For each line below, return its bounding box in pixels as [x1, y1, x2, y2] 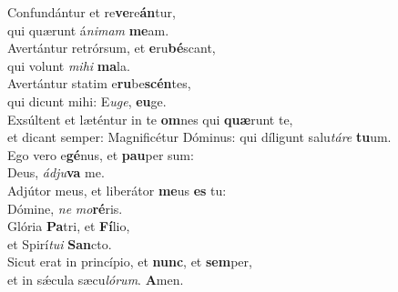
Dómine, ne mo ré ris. [7, 198, 123, 217]
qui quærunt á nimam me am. [7, 20, 169, 39]
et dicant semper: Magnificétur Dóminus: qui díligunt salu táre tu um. [7, 127, 392, 146]
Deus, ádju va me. [7, 163, 105, 182]
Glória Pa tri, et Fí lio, [7, 216, 130, 236]
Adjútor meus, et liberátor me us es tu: [7, 180, 227, 199]
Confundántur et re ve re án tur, [7, 3, 176, 21]
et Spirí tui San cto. [7, 234, 112, 253]
